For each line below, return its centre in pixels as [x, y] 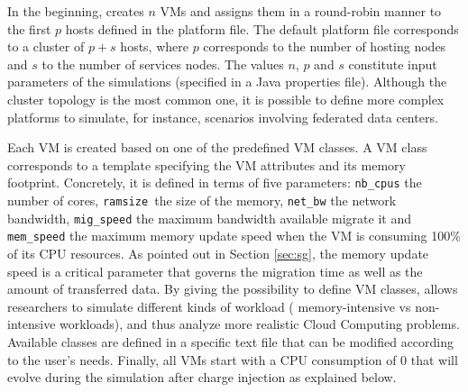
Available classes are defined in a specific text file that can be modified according [231, 341]
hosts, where [154, 46]
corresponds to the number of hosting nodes [325, 46]
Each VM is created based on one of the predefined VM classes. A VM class [217, 147]
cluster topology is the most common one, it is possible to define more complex [226, 99]
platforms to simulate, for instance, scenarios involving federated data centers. [223, 117]
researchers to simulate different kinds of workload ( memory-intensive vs [209, 306]
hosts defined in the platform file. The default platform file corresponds [262, 28]
